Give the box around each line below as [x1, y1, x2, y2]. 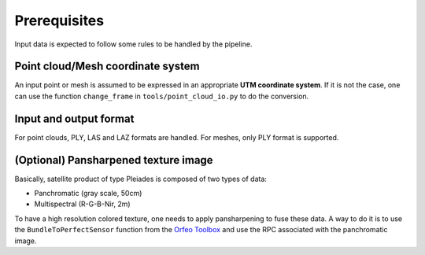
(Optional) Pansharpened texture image [14, 153, 213, 167]
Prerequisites [14, 12, 105, 29]
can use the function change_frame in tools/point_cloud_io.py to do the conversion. [14, 91, 309, 101]
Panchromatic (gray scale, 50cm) [34, 189, 142, 198]
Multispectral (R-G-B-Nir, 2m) [34, 199, 131, 209]
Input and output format [14, 112, 135, 125]
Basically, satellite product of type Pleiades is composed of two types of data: [14, 174, 268, 183]
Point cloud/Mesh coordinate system [14, 60, 200, 73]
